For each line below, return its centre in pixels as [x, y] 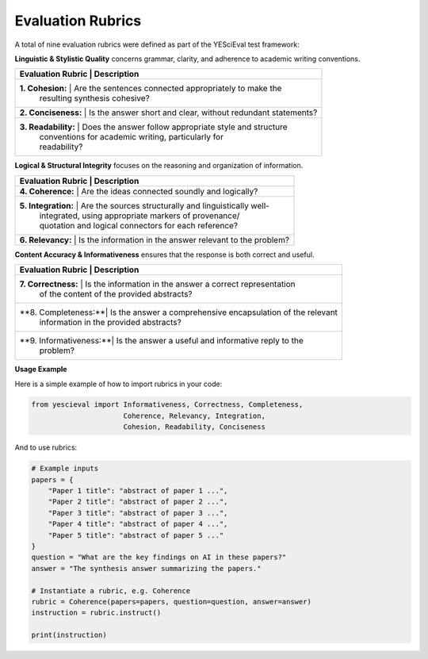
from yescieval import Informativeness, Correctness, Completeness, [167, 405]
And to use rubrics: [46, 447]
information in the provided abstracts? [110, 323]
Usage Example [41, 370]
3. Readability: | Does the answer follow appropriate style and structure [154, 127]
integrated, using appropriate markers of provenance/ [139, 216]
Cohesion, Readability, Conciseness [194, 427]
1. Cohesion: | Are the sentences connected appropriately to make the [151, 89]
